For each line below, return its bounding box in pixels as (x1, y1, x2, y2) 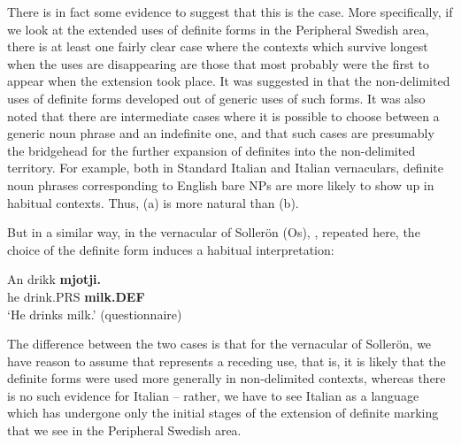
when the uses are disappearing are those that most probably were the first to (7, 54, 430, 73)
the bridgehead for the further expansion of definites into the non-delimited (7, 141, 416, 159)
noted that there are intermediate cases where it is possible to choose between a (7, 106, 440, 125)
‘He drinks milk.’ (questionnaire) (7, 304, 182, 323)
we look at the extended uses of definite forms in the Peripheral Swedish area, (7, 19, 429, 38)
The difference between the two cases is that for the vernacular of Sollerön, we (7, 334, 432, 353)
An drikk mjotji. (7, 270, 102, 288)
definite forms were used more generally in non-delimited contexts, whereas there (7, 369, 446, 387)
